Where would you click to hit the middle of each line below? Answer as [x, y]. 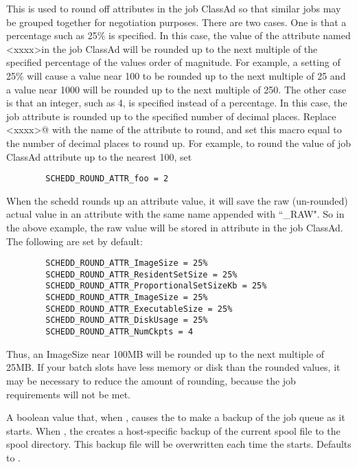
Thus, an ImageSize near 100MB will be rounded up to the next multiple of [165, 353]
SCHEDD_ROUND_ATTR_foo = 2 [107, 179]
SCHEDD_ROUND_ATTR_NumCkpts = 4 [119, 332]
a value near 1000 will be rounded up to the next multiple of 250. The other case [176, 89]
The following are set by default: [74, 241]
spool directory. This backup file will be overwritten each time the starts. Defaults [179, 444]
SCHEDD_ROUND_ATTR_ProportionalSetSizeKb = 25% [156, 286]
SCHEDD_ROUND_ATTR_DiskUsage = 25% [127, 320]
